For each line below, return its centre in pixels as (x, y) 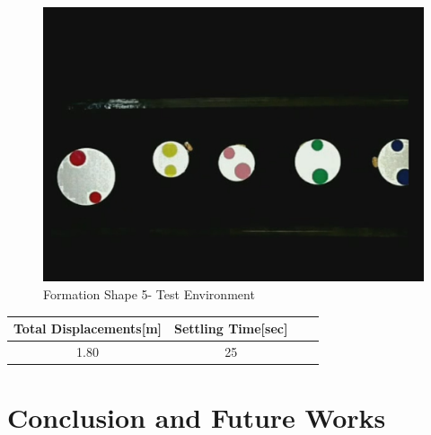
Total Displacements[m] (88, 328)
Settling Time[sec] (231, 328)
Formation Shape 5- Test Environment (149, 294)
